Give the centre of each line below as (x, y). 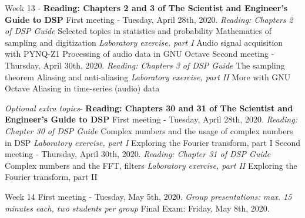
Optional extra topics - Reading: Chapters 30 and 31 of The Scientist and (149, 108)
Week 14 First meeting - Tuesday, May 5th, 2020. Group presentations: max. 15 (148, 196)
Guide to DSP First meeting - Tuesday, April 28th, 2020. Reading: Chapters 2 (149, 19)
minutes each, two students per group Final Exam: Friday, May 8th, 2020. (137, 208)
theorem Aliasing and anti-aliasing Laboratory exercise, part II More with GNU (148, 76)
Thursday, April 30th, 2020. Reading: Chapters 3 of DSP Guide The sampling (145, 65)
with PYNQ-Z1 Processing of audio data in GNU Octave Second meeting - (140, 54)
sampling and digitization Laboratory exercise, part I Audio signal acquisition (144, 42)
